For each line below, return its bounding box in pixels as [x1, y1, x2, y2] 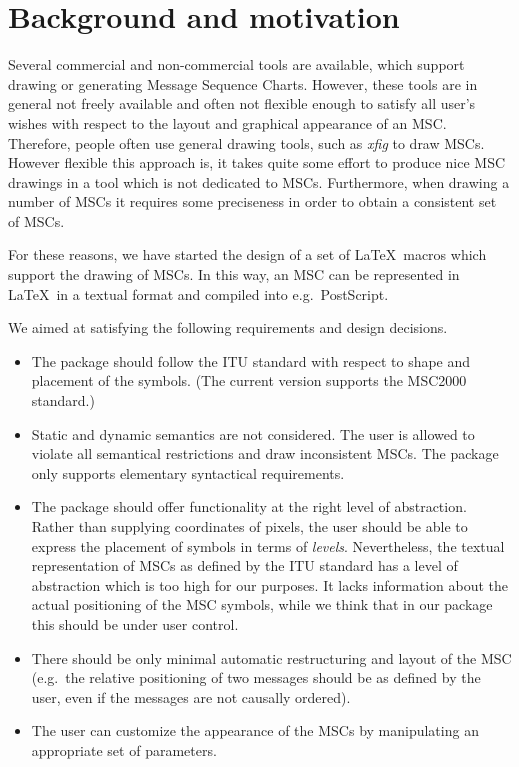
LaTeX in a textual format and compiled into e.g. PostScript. [8, 283, 389, 304]
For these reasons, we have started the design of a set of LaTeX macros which [8, 244, 487, 265]
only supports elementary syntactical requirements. [31, 462, 345, 483]
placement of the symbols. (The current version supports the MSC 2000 [31, 370, 467, 391]
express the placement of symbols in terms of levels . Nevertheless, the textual [31, 535, 505, 556]
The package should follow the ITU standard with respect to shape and [31, 350, 471, 371]
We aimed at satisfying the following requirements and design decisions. [8, 317, 448, 338]
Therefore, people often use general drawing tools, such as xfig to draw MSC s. [8, 132, 485, 153]
